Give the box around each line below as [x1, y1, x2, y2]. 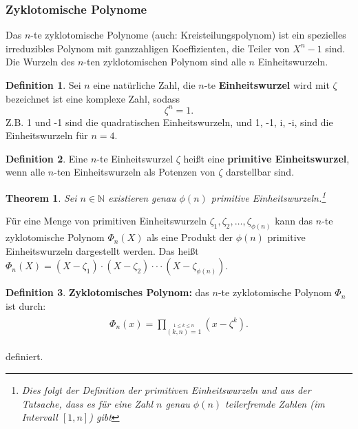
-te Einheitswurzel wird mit [204, 78, 330, 92]
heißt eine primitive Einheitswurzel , [183, 151, 350, 165]
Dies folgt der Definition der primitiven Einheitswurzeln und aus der [21, 382, 311, 397]
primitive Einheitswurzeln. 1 [211, 189, 326, 205]
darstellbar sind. [226, 165, 295, 179]
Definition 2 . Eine [6, 151, 88, 165]
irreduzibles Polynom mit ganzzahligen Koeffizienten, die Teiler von [6, 41, 290, 55]
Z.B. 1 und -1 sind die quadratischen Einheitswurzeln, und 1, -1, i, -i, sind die [6, 114, 333, 129]
